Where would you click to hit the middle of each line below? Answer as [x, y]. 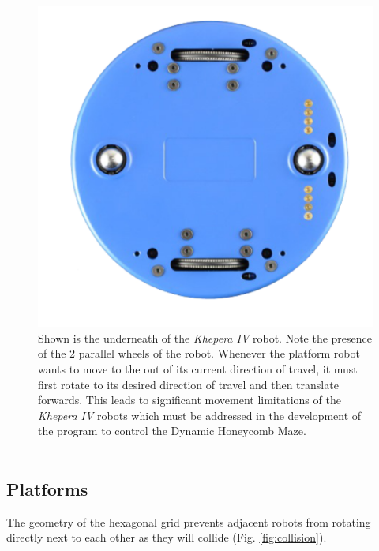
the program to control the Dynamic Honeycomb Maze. [172, 431]
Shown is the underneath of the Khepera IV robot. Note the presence [205, 337]
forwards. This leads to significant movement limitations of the [189, 400]
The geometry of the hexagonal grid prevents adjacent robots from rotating [189, 521]
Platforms [47, 488]
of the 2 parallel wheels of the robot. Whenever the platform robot [199, 353]
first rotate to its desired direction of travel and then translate [188, 384]
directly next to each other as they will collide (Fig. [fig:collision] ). [167, 537]
